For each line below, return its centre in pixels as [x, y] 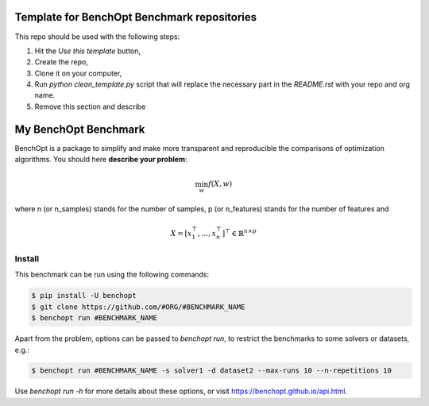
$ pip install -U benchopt [84, 296]
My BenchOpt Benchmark [80, 129]
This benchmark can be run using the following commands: [112, 275]
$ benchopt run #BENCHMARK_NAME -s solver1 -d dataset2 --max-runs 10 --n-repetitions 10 [212, 371]
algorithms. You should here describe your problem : [101, 160]
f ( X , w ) [220, 184]
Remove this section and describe [90, 106]
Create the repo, [62, 62]
